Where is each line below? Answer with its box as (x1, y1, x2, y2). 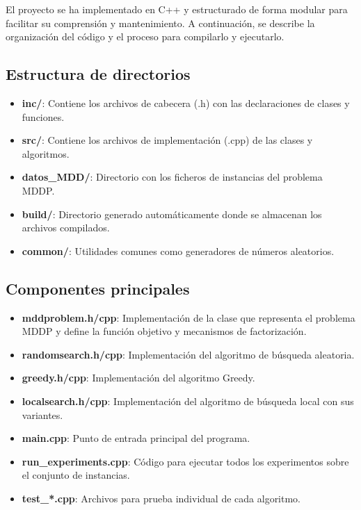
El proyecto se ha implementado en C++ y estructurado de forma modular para (6, 2, 348, 16)
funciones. (22, 109, 65, 124)
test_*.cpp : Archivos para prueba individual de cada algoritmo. (22, 491, 301, 505)
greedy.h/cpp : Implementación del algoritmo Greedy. (22, 370, 255, 385)
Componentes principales (6, 277, 190, 299)
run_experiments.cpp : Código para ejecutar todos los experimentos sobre (22, 454, 349, 468)
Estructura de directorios (6, 63, 191, 85)
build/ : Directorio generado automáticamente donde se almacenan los (22, 206, 322, 221)
